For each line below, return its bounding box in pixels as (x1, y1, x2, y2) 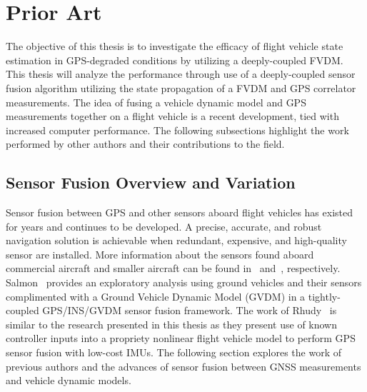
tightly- (308, 288, 341, 303)
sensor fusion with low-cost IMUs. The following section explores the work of (6, 345, 342, 360)
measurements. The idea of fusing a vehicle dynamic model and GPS (6, 94, 306, 109)
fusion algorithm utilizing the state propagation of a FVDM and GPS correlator (6, 80, 356, 95)
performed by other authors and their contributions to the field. (6, 136, 285, 151)
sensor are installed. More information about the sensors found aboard (6, 246, 314, 261)
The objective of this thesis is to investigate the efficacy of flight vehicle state (6, 39, 343, 54)
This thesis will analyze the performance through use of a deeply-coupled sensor (6, 66, 356, 81)
